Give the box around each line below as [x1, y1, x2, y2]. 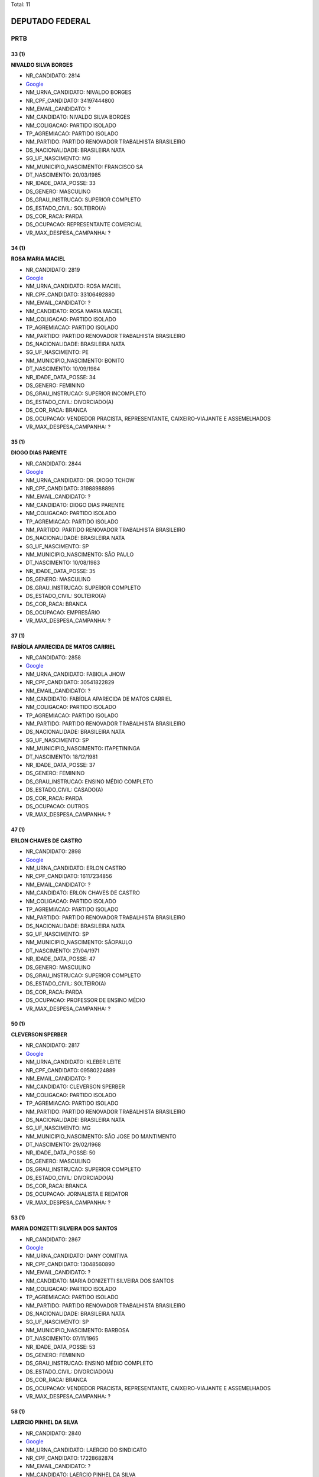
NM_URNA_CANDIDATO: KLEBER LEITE [25, 1058, 121, 1066]
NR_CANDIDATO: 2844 [25, 460, 82, 467]
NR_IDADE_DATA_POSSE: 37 [25, 762, 96, 769]
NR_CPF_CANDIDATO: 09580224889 [25, 1066, 116, 1073]
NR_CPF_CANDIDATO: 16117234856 [25, 873, 112, 880]
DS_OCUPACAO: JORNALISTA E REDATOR [25, 1190, 129, 1198]
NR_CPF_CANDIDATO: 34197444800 [25, 97, 115, 104]
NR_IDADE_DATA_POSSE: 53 [25, 1343, 96, 1350]
